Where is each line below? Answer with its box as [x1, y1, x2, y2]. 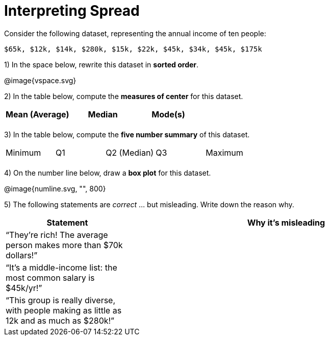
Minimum [6, 147, 41, 158]
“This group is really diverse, [6, 295, 116, 305]
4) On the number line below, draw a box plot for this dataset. [4, 168, 211, 177]
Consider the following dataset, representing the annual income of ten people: [4, 29, 266, 38]
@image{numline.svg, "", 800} [4, 184, 106, 193]
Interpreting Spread [4, 2, 140, 19]
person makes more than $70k [6, 239, 123, 250]
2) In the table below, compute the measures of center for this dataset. [4, 91, 243, 101]
